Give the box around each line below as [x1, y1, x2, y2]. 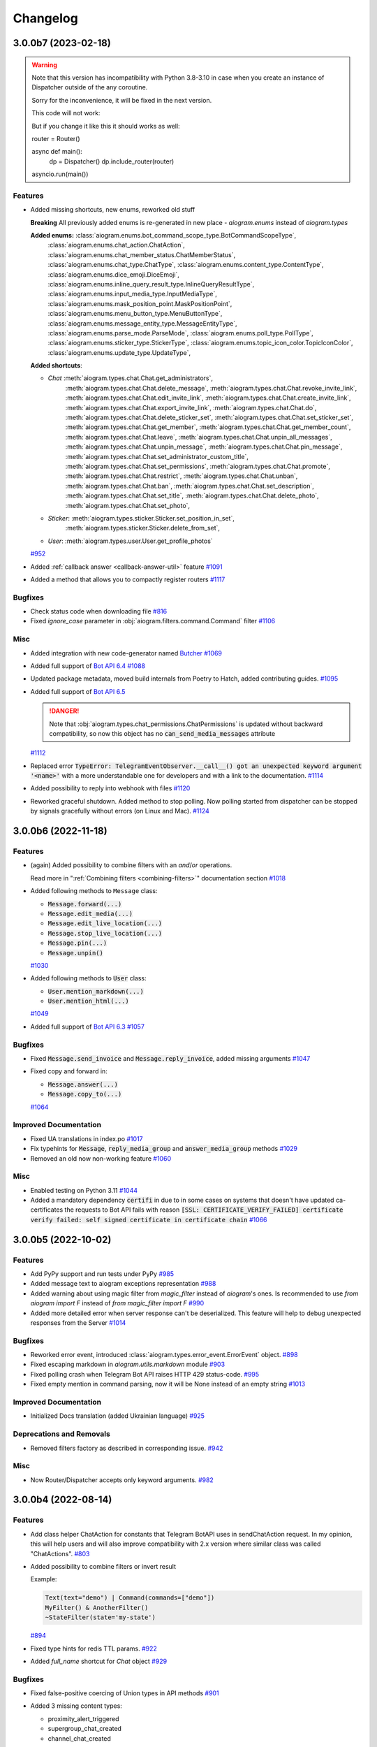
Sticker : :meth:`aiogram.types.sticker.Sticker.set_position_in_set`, [47, 514, 235, 522]
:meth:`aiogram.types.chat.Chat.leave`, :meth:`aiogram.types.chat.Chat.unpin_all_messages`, [65, 433, 333, 441]
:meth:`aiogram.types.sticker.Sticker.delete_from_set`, [65, 524, 220, 532]
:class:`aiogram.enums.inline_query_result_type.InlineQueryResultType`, [47, 280, 255, 288]
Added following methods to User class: [30, 974, 147, 983]
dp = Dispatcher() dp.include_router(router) [49, 157, 175, 166]
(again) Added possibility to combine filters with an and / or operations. [30, 861, 232, 869]
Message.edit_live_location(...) [47, 920, 163, 927]
